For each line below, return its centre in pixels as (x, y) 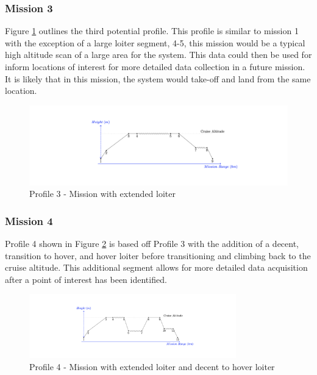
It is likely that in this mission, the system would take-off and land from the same (158, 78)
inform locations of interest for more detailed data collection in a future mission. (155, 66)
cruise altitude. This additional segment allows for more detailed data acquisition (156, 267)
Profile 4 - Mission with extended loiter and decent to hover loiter (152, 366)
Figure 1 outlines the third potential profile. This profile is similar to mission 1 (152, 31)
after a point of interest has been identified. (86, 279)
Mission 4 (29, 220)
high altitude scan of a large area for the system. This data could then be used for (158, 55)
